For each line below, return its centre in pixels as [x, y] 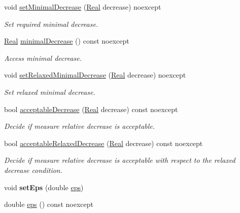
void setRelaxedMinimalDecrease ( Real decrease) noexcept [95, 75]
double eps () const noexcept [49, 204]
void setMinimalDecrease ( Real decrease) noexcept [83, 7]
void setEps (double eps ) [44, 187]
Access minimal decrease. [43, 58]
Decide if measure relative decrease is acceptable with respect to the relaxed [120, 160]
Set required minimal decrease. [51, 24]
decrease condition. [33, 170]
